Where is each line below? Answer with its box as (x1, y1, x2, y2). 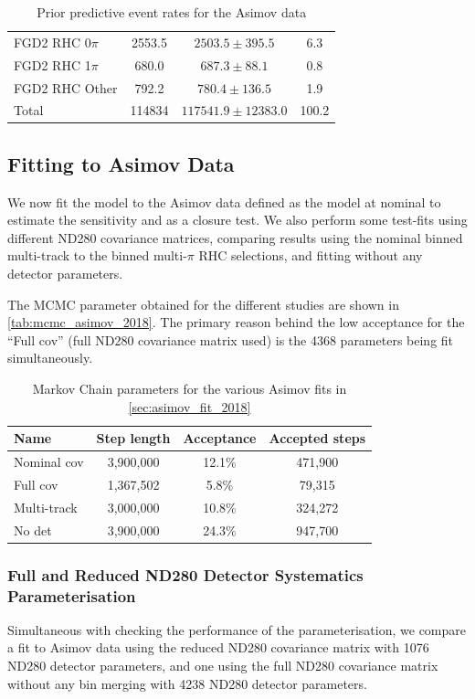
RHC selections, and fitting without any (198, 246, 423, 265)
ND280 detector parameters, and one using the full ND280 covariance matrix (7, 656, 438, 674)
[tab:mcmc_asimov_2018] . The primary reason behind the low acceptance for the (7, 312, 465, 332)
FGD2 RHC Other (14, 78, 118, 97)
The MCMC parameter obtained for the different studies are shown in (7, 294, 399, 313)
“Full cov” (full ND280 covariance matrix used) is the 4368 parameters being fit (7, 330, 454, 349)
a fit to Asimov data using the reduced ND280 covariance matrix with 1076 (7, 638, 429, 657)
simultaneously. (7, 348, 93, 367)
